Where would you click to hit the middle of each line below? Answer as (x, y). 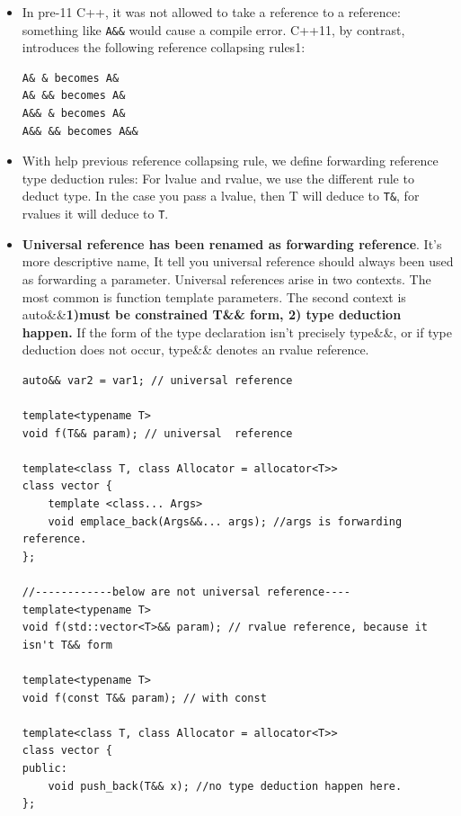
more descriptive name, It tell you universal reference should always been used (238, 261)
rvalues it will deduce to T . (95, 214)
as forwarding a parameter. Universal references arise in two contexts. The (226, 278)
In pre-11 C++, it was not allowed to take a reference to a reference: (211, 12)
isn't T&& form (67, 645)
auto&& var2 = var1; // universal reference (157, 380)
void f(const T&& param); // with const (144, 698)
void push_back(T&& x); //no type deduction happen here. (225, 786)
